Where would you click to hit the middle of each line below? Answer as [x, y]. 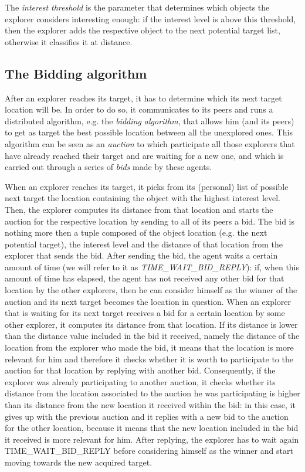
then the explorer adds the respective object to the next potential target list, [143, 30]
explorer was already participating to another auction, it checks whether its [140, 381]
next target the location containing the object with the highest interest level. [143, 198]
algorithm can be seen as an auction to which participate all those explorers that [150, 143]
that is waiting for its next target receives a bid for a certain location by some [145, 313]
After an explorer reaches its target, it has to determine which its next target [143, 98]
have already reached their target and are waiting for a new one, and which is [144, 155]
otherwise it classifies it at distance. [69, 41]
